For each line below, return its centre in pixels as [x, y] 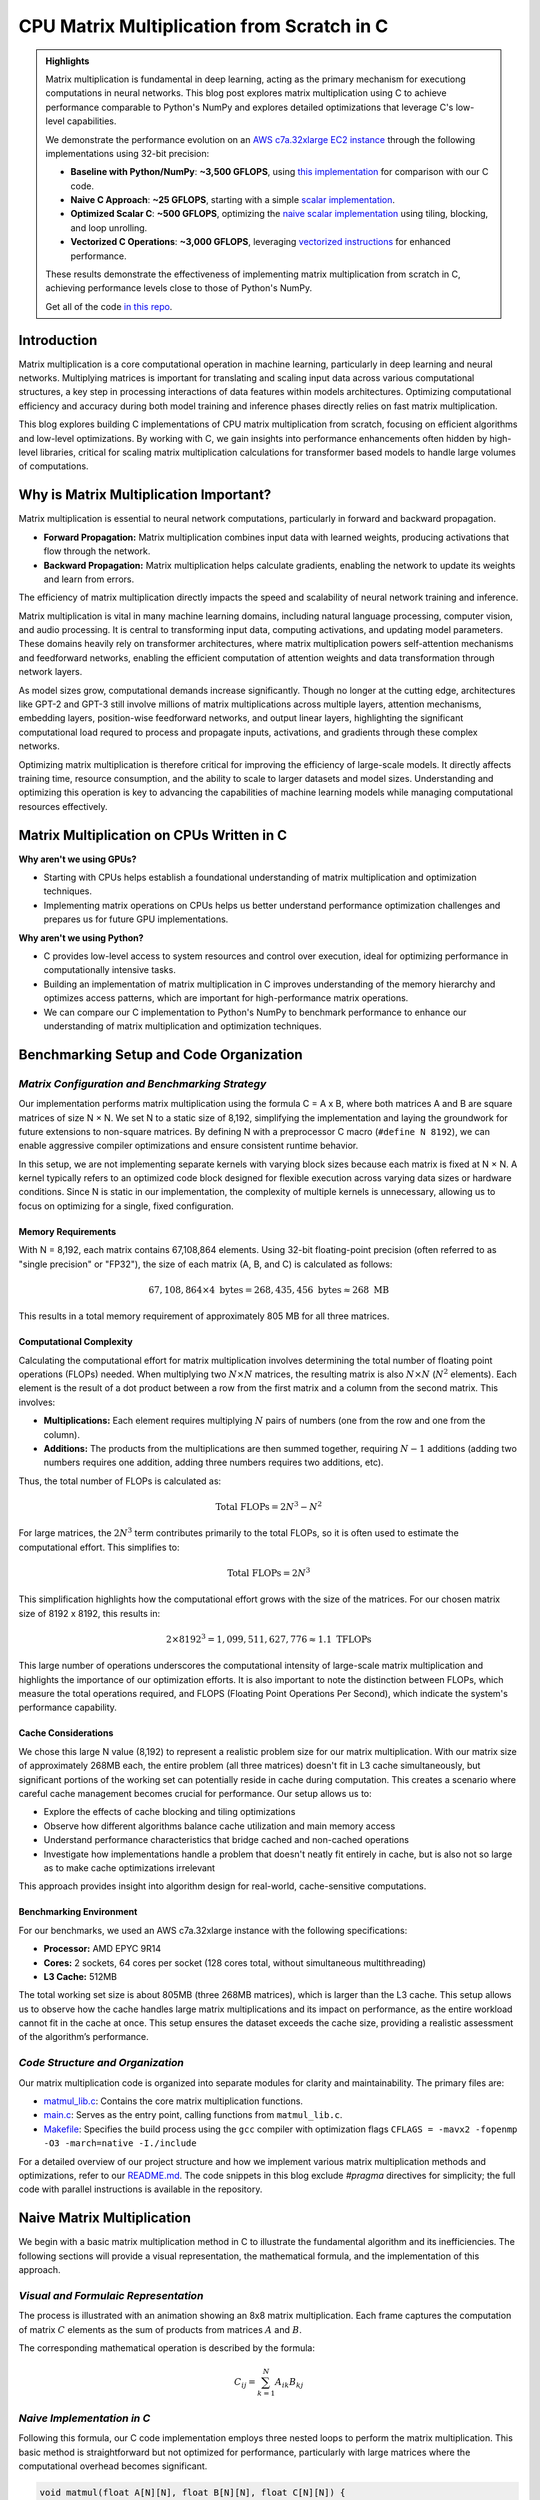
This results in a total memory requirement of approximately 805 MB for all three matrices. [204, 1316]
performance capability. [67, 1707]
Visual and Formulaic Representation [111, 2295]
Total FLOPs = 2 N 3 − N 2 [269, 1506]
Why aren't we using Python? [81, 937]
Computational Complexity [76, 1342]
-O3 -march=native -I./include [120, 2143]
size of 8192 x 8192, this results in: [89, 1613]
